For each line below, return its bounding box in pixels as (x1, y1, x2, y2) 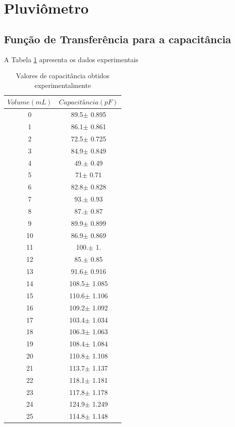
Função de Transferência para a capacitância (4, 31, 232, 46)
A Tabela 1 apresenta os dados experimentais (4, 54, 138, 64)
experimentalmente (34, 80, 91, 90)
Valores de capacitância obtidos (16, 70, 110, 81)
